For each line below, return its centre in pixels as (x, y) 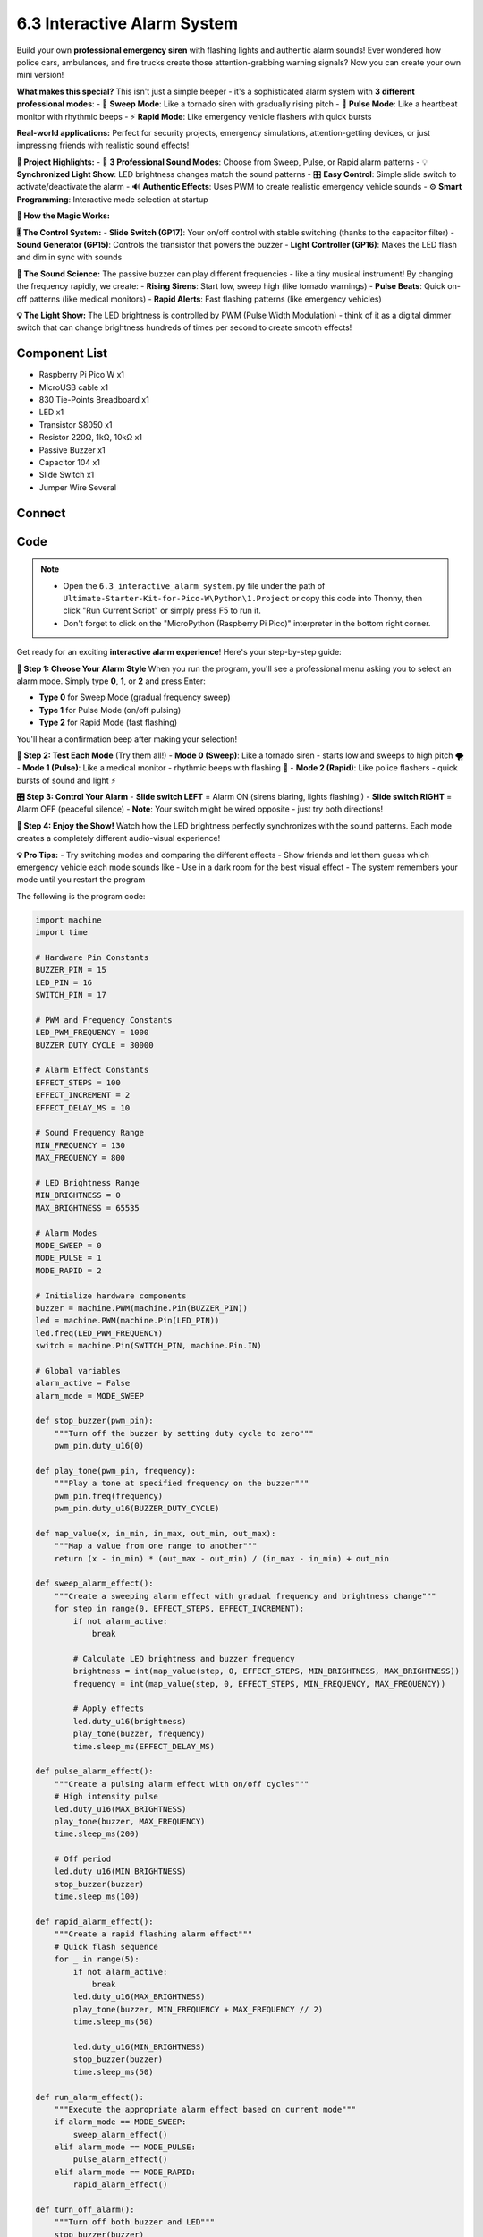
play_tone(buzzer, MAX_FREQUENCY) (130, 1821)
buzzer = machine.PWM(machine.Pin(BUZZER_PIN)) (141, 1308)
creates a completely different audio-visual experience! (119, 838)
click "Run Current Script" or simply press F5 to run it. (162, 611)
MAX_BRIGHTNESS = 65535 (88, 1208)
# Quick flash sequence (106, 1947)
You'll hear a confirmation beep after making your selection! (127, 739)
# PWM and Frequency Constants (104, 1020)
